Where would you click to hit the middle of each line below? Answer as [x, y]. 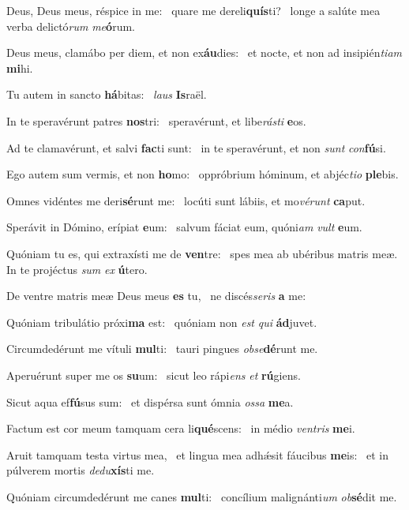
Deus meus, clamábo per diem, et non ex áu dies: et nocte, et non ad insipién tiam [204, 52]
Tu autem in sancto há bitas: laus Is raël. [107, 94]
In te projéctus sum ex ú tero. [77, 269]
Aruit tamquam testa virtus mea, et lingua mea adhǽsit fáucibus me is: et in [198, 454]
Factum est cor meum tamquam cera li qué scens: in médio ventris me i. [181, 428]
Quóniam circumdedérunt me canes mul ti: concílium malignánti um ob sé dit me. [202, 496]
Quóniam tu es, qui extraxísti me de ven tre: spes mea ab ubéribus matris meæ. [202, 253]
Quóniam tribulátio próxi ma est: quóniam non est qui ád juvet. [162, 322]
